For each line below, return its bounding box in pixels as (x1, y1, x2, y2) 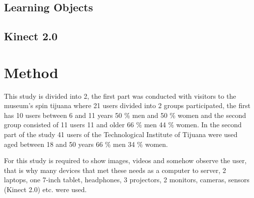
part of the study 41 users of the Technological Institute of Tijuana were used (4, 129, 238, 140)
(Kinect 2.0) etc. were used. (4, 184, 87, 195)
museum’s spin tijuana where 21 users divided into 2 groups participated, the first (4, 100, 251, 111)
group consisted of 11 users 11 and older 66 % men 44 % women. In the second (4, 119, 242, 130)
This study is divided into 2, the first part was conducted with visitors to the (4, 90, 236, 101)
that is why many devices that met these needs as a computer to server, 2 (4, 165, 226, 175)
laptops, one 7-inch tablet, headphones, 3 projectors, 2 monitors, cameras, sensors (4, 174, 250, 185)
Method (4, 62, 58, 82)
